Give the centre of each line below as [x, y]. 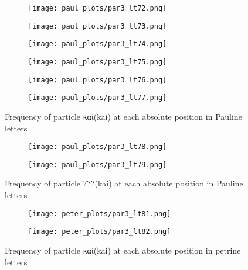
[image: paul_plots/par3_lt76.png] [98, 80]
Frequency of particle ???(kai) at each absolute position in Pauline [124, 183]
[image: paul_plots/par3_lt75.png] [98, 62]
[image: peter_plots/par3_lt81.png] [100, 214]
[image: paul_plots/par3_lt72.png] [98, 8]
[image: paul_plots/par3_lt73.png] [98, 26]
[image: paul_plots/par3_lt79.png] [98, 165]
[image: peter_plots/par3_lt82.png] [100, 232]
